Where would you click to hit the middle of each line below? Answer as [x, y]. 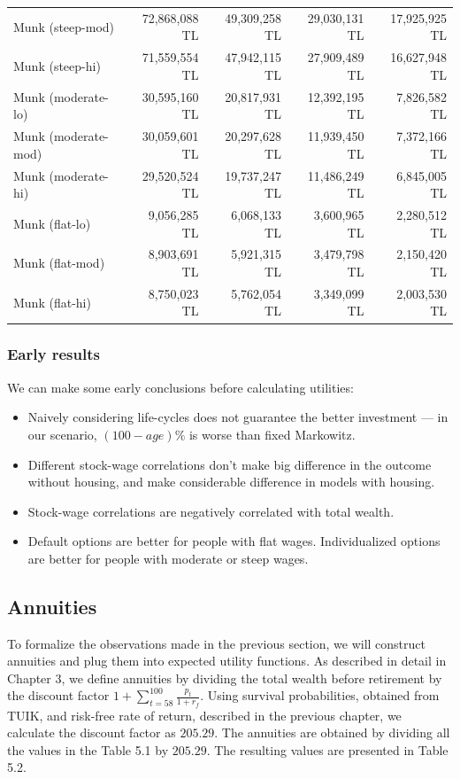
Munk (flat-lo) [52, 223]
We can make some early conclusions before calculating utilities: [180, 387]
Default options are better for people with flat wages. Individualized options [234, 541]
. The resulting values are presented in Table [327, 749]
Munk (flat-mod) [59, 263]
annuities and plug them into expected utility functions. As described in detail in [227, 661]
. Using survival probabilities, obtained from [320, 695]
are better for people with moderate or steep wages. [168, 558]
